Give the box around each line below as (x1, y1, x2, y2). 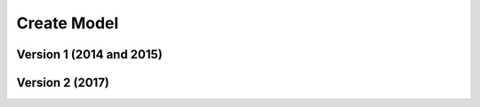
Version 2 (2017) (16, 75, 110, 90)
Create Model (16, 13, 119, 33)
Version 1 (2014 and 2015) (16, 47, 164, 62)
